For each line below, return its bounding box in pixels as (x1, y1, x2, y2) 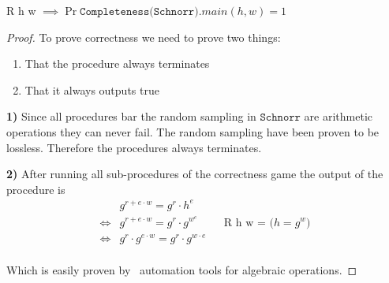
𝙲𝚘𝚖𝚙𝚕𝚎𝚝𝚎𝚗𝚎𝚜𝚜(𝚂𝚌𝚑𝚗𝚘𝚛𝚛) (80, 6, 199, 17)
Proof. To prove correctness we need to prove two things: (6, 28, 281, 45)
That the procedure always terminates (24, 55, 210, 72)
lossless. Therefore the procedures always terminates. (6, 139, 262, 155)
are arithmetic (304, 108, 373, 125)
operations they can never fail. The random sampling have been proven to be (6, 123, 380, 140)
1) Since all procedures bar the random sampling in (6, 108, 256, 125)
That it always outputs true (24, 81, 159, 98)
